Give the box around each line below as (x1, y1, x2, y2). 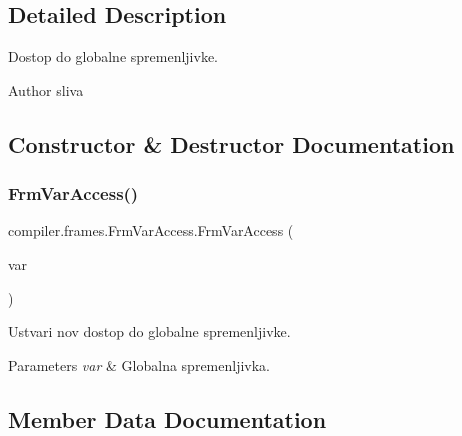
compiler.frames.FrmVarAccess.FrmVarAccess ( (8, 220, 294, 241)
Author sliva (8, 79, 84, 100)
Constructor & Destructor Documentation (8, 128, 455, 159)
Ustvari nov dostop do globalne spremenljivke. (8, 321, 291, 342)
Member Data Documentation (8, 403, 327, 434)
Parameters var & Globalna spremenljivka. (8, 354, 271, 375)
